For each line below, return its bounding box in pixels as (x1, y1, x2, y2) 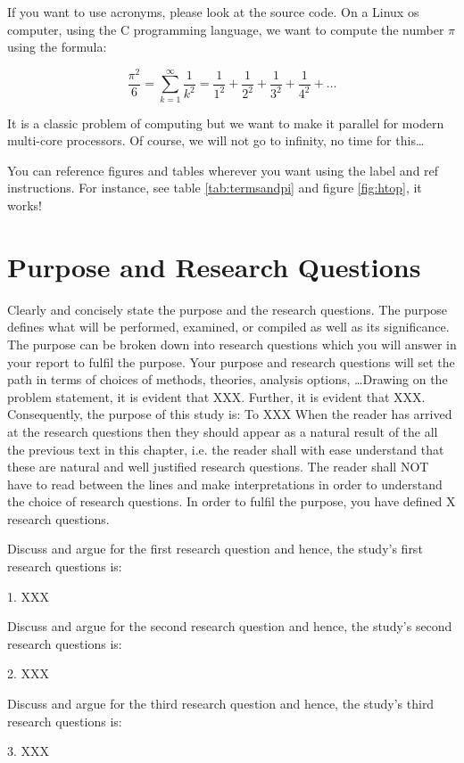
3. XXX (7, 742, 50, 760)
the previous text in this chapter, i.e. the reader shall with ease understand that (7, 439, 444, 458)
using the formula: (7, 37, 107, 56)
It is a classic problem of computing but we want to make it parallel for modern (7, 113, 444, 132)
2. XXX (7, 664, 50, 683)
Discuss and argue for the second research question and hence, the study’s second (7, 617, 452, 636)
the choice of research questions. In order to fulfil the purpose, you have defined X (7, 492, 456, 511)
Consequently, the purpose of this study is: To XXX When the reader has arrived (7, 405, 452, 423)
